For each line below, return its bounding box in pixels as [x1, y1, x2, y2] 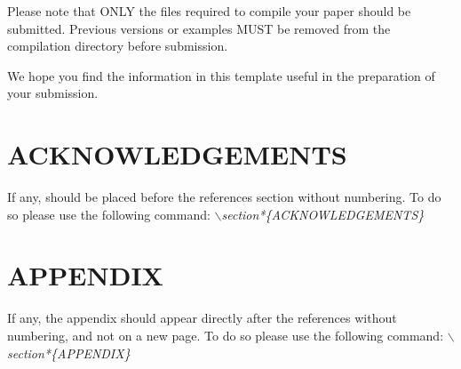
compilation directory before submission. [7, 36, 228, 55]
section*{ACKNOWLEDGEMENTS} [221, 205, 425, 223]
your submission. [7, 84, 99, 102]
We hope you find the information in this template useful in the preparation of [7, 66, 435, 84]
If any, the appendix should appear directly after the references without [7, 309, 397, 327]
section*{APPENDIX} [7, 343, 131, 362]
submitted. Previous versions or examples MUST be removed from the [7, 19, 391, 37]
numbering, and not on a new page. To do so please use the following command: [7, 326, 444, 344]
